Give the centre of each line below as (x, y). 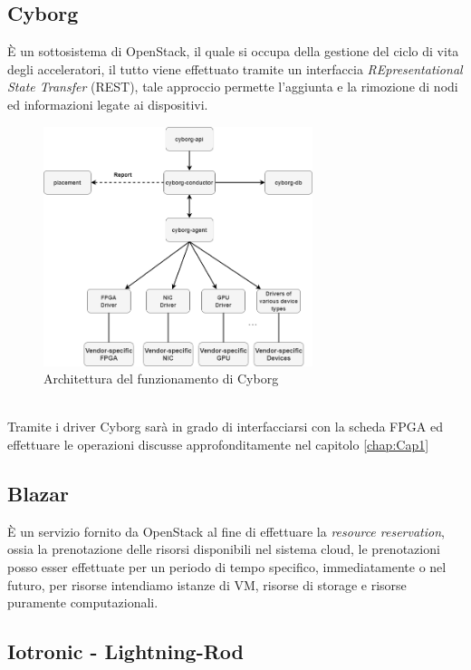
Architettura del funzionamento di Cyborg (161, 379)
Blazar (38, 494)
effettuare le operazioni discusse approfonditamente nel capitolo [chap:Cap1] (218, 445)
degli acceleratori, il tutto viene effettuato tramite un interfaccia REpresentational (235, 68)
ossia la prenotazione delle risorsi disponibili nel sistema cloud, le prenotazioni (224, 549)
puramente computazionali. (83, 602)
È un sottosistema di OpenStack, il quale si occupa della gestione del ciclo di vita (233, 51)
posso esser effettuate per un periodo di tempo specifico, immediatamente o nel (227, 567)
